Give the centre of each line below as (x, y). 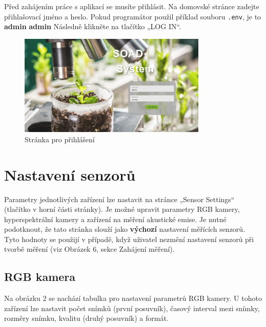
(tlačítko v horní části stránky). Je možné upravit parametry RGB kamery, (122, 209)
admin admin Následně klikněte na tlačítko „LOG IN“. (93, 26)
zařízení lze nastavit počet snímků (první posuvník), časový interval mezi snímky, (132, 308)
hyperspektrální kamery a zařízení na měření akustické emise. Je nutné (115, 219)
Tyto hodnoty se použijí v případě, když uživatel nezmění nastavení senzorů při (129, 239)
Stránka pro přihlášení (60, 139)
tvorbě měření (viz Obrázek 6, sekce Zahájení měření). (89, 249)
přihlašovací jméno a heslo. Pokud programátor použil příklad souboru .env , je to (133, 16)
